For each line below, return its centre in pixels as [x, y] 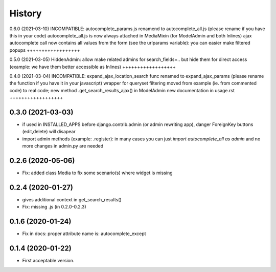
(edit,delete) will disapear [49, 132]
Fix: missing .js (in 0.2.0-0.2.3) [54, 207]
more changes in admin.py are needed [63, 146]
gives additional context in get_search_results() [72, 199]
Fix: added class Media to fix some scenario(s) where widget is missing [98, 173]
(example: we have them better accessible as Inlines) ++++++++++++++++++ [93, 67]
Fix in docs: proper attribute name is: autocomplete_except [84, 234]
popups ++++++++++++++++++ [45, 50]
